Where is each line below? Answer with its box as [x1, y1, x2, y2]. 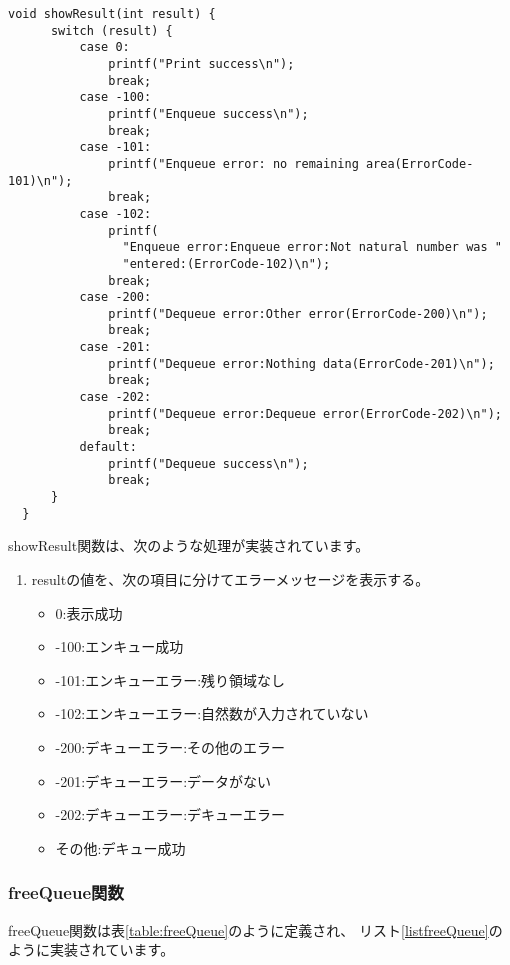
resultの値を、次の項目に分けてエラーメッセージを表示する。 [31, 568, 430, 589]
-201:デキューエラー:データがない [55, 770, 272, 791]
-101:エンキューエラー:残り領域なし [55, 669, 286, 690]
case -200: [79, 290, 152, 305]
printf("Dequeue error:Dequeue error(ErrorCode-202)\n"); [108, 406, 502, 421]
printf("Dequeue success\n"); [108, 456, 309, 471]
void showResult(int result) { [8, 7, 216, 21]
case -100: [79, 90, 152, 105]
